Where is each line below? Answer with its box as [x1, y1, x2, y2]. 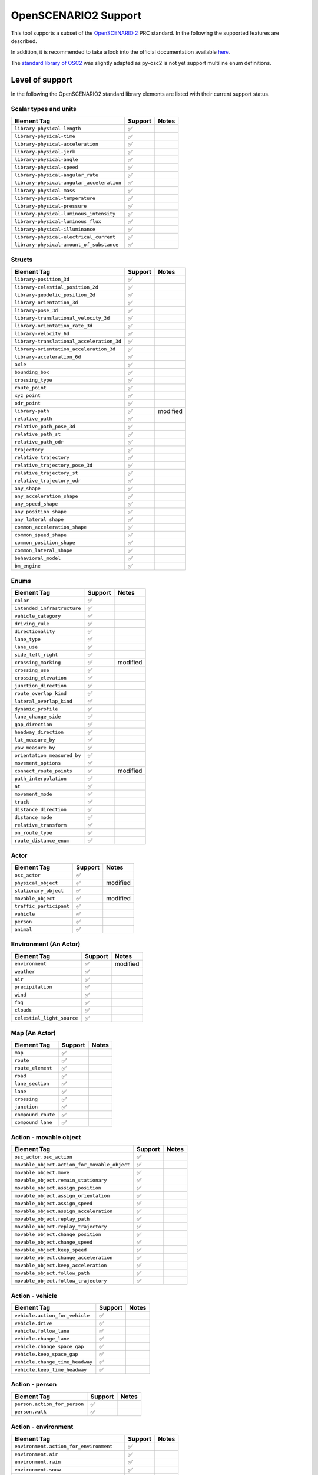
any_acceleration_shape [14, 493, 78, 500]
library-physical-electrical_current [14, 234, 116, 240]
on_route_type [14, 830, 52, 836]
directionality [14, 628, 55, 634]
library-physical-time [14, 133, 76, 140]
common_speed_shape [14, 532, 67, 538]
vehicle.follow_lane [14, 1327, 70, 1334]
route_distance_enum [14, 837, 70, 844]
